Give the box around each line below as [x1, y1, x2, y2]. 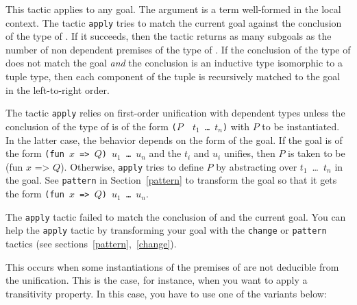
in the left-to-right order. [5, 82, 110, 97]
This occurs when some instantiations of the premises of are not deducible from [5, 259, 339, 273]
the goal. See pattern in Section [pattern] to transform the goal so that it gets [5, 173, 337, 187]
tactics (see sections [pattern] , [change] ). [5, 236, 177, 251]
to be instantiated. [262, 119, 340, 133]
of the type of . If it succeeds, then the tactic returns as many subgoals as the [5, 29, 332, 43]
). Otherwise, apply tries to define [60, 159, 204, 173]
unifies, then [223, 146, 275, 160]
